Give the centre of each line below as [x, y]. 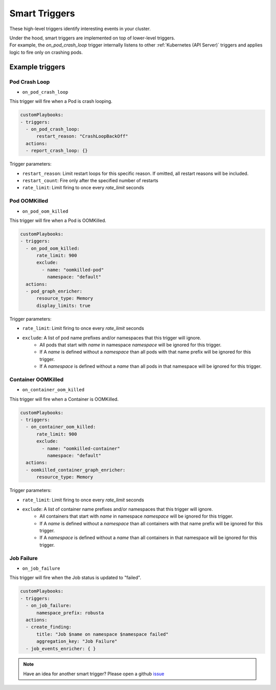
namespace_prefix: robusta [70, 613]
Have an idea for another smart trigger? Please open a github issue [94, 674]
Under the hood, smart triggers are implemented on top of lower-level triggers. [92, 38]
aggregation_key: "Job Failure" [77, 641]
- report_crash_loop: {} [57, 151]
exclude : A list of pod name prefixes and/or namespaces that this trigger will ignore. [112, 338]
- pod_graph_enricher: [54, 291]
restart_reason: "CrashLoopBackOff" [82, 136]
